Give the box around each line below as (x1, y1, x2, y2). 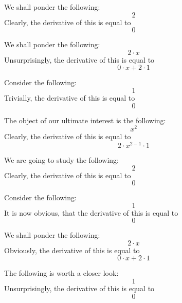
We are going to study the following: (4, 154, 119, 165)
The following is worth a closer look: (4, 268, 119, 278)
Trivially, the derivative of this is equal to (4, 92, 135, 103)
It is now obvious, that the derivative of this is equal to (4, 207, 178, 218)
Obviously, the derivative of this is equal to (4, 244, 140, 255)
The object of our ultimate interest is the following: (4, 115, 166, 125)
